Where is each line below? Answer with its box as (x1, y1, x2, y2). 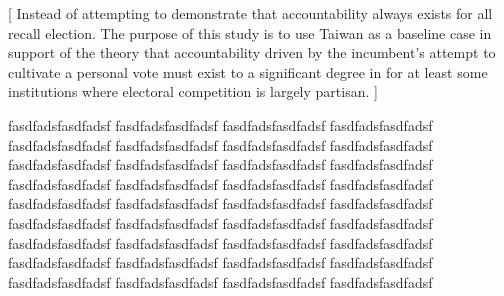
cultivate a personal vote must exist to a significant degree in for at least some (8, 61, 488, 82)
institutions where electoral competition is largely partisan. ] (8, 81, 378, 102)
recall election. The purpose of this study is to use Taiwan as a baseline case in (8, 22, 492, 43)
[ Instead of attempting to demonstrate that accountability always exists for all (8, 3, 493, 23)
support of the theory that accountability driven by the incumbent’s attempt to (8, 42, 496, 63)
